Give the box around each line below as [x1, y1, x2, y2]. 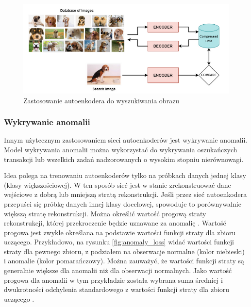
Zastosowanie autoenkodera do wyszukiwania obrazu [23, 95, 180, 105]
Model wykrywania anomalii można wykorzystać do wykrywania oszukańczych [4, 144, 237, 154]
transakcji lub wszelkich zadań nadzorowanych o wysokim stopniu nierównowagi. [4, 154, 244, 164]
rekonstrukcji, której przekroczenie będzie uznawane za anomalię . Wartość [4, 218, 226, 228]
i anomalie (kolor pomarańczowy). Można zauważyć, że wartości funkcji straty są [4, 256, 245, 266]
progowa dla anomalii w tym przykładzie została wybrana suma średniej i [4, 275, 223, 285]
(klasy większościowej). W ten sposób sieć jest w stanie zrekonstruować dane [4, 179, 231, 190]
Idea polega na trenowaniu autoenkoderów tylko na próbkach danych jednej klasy [4, 170, 246, 180]
